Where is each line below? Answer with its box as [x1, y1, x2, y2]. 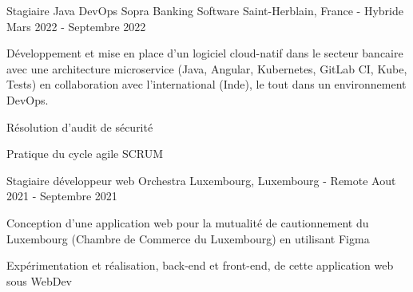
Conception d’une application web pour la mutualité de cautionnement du [6, 214, 369, 231]
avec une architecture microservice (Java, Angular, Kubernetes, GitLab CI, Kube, [6, 60, 407, 77]
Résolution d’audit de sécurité [6, 118, 153, 135]
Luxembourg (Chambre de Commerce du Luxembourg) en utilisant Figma [6, 230, 370, 247]
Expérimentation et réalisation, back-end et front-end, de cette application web [6, 257, 394, 274]
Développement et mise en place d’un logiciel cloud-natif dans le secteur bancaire [6, 45, 403, 61]
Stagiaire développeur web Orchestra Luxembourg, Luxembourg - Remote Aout [6, 172, 396, 188]
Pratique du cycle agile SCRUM [6, 145, 164, 162]
